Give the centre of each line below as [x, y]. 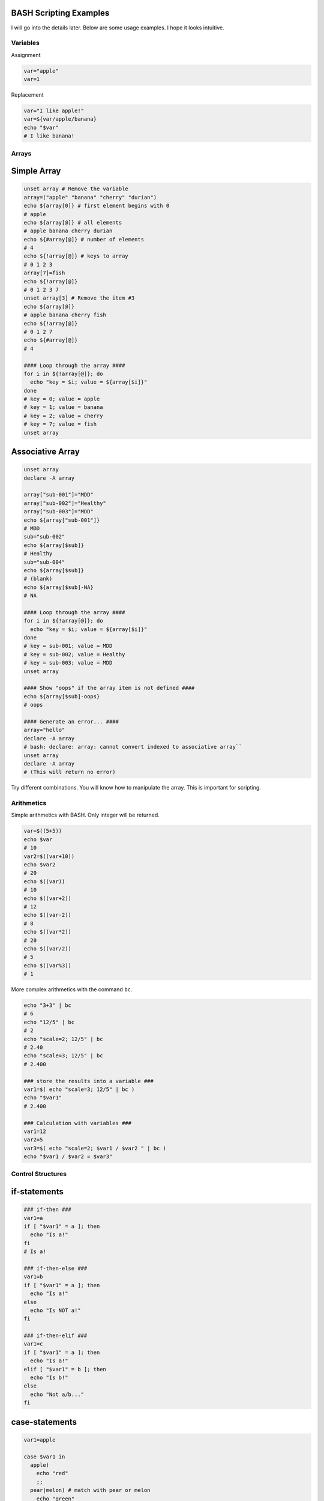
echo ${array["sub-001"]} [62, 520]
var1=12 [35, 1131]
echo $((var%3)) [48, 965]
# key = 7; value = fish [60, 424]
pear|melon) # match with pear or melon [90, 1490]
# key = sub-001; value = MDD [68, 646]
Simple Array [36, 171]
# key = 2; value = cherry [63, 415]
